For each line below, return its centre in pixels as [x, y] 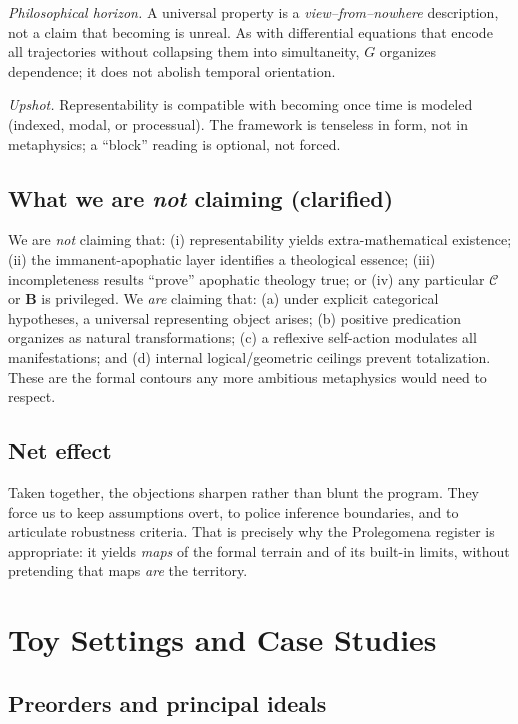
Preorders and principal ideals [167, 702]
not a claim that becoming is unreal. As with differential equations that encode [250, 31]
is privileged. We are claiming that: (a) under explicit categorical [240, 298]
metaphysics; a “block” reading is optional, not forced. [174, 143]
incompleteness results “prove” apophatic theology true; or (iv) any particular [246, 278]
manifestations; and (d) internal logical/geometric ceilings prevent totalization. [249, 356]
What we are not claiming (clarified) [201, 197]
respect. [32, 396]
